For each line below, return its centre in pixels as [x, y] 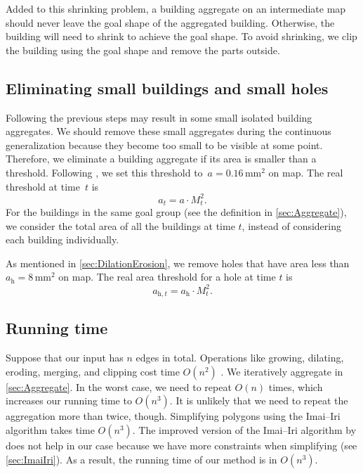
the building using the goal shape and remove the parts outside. [143, 50]
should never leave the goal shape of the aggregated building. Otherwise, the [170, 22]
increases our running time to [69, 401]
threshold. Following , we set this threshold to [104, 172]
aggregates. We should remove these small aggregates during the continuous [169, 131]
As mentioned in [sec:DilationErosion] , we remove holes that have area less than [178, 263]
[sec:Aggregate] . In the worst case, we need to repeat [119, 386]
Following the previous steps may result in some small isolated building [159, 117]
